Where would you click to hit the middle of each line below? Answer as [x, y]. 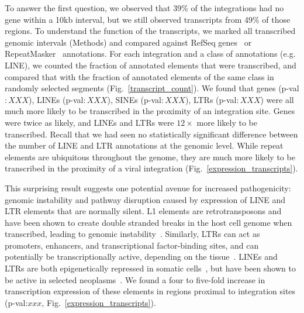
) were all [277, 99]
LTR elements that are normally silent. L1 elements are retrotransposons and [143, 211]
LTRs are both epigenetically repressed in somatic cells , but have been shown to [150, 268]
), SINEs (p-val [134, 99]
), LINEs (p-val [56, 99]
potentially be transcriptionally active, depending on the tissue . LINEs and [141, 257]
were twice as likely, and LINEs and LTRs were [89, 122]
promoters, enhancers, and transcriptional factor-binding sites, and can [132, 245]
